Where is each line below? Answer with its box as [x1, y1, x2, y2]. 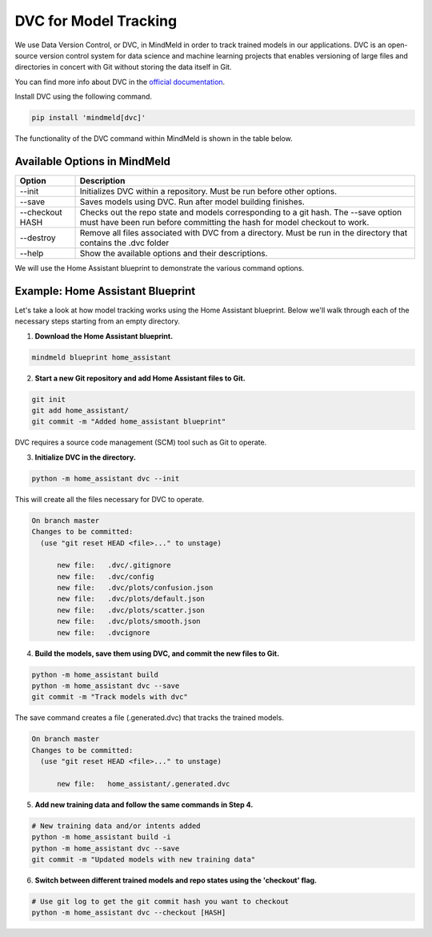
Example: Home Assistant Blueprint [14, 284, 196, 298]
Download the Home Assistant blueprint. [34, 331, 174, 340]
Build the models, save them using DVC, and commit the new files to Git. [34, 649, 280, 658]
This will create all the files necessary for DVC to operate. [14, 494, 204, 504]
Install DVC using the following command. [14, 92, 152, 102]
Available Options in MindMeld [14, 155, 171, 168]
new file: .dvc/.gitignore [57, 561, 171, 570]
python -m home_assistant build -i [31, 833, 171, 842]
